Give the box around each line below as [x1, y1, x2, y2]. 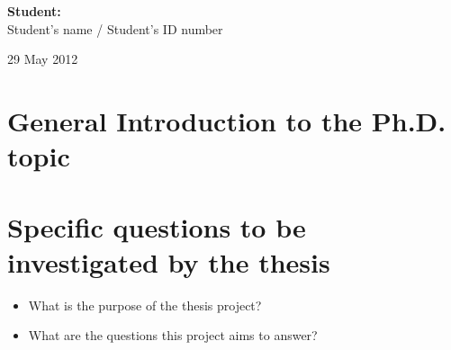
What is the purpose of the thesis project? [28, 295, 262, 314]
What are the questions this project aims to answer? [28, 326, 318, 345]
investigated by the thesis [7, 243, 330, 280]
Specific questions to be [7, 208, 306, 245]
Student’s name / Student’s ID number [7, 19, 223, 38]
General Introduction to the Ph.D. [7, 102, 446, 139]
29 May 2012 [7, 49, 78, 68]
